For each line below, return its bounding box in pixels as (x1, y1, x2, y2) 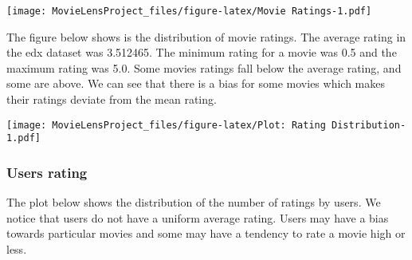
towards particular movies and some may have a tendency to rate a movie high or (6, 225, 406, 242)
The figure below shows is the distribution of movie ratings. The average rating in (6, 28, 406, 45)
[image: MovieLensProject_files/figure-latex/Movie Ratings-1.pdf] (6, 6, 372, 17)
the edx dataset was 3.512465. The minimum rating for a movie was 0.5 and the (6, 44, 397, 61)
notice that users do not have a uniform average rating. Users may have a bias (6, 209, 389, 226)
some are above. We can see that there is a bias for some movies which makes (6, 75, 385, 92)
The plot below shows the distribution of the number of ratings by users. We (6, 194, 381, 211)
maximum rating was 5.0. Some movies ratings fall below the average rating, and (6, 59, 402, 76)
